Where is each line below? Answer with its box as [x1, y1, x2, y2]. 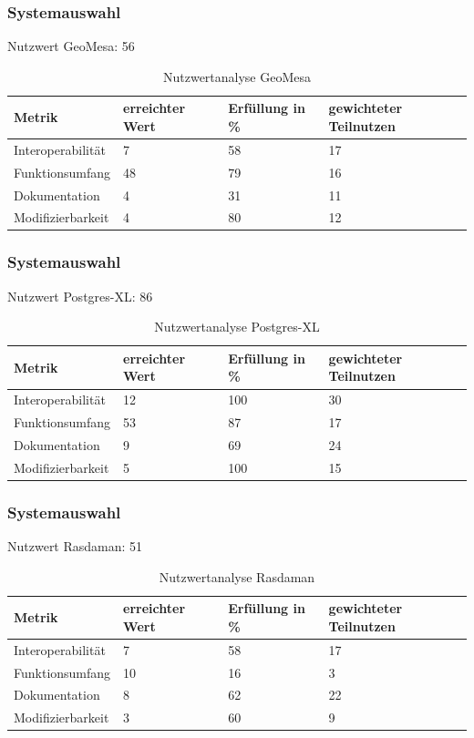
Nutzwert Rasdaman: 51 [7, 537, 143, 556]
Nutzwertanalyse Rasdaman [159, 567, 315, 586]
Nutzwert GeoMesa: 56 [7, 36, 135, 56]
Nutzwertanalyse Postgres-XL [154, 317, 320, 336]
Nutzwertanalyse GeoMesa [162, 67, 312, 86]
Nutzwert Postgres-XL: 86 [7, 286, 153, 305]
